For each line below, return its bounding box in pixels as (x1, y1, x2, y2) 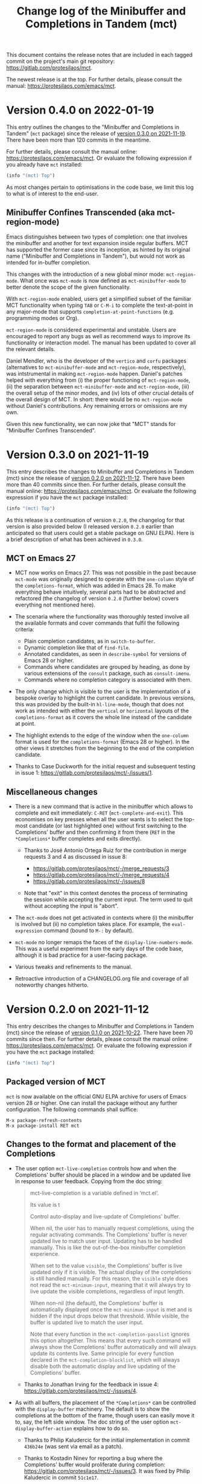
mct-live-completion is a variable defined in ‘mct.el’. (30, 1189, 159, 1197)
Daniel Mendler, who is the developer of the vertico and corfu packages (6, 357, 187, 364)
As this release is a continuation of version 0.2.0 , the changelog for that (6, 516, 185, 524)
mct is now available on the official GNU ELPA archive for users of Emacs (6, 1092, 187, 1100)
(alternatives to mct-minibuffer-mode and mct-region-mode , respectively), (6, 363, 186, 370)
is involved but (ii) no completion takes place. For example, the (14, 921, 171, 928)
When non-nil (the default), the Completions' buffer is (30, 1299, 164, 1307)
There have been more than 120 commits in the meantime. (6, 136, 151, 143)
